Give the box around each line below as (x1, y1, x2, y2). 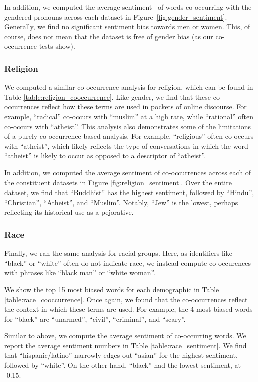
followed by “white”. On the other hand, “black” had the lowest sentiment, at (4, 360, 241, 370)
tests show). (39, 41, 75, 51)
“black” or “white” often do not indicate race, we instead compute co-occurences (4, 257, 251, 268)
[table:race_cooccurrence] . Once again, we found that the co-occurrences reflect (4, 294, 248, 304)
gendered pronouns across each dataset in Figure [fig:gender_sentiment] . (4, 11, 227, 22)
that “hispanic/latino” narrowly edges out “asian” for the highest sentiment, (4, 350, 238, 360)
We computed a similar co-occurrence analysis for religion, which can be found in (4, 82, 253, 92)
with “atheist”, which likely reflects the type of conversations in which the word (4, 140, 248, 151)
